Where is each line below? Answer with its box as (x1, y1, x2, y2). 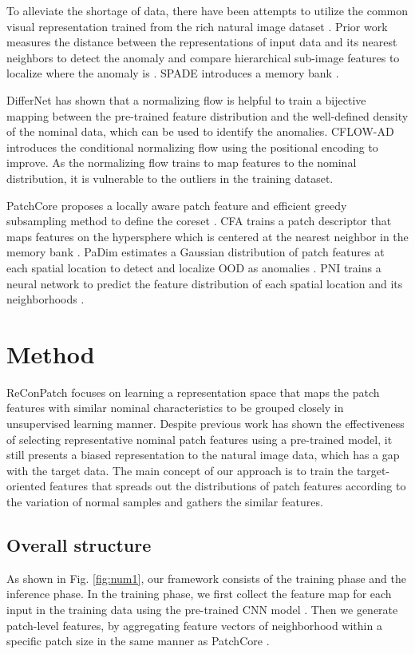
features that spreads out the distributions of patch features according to (49, 478, 406, 494)
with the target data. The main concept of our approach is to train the (6, 462, 354, 478)
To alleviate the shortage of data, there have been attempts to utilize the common (6, 2, 409, 18)
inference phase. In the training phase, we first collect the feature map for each (6, 585, 392, 602)
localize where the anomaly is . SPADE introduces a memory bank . (6, 65, 339, 81)
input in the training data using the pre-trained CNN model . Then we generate (6, 600, 398, 617)
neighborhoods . (6, 291, 85, 307)
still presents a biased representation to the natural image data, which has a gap (6, 446, 400, 463)
